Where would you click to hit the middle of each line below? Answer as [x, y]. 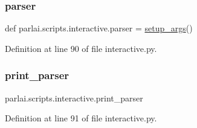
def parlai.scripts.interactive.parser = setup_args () [99, 28]
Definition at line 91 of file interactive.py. [81, 118]
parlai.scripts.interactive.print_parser [74, 98]
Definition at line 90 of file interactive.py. [81, 48]
